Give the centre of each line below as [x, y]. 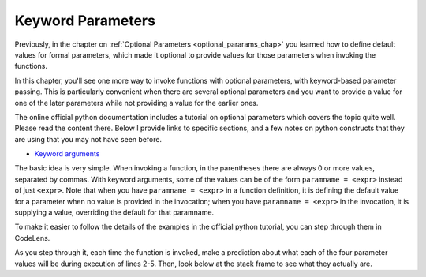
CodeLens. [32, 238]
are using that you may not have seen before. [88, 139]
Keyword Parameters [85, 21]
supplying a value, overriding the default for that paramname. [114, 212]
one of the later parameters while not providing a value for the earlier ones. [136, 103]
